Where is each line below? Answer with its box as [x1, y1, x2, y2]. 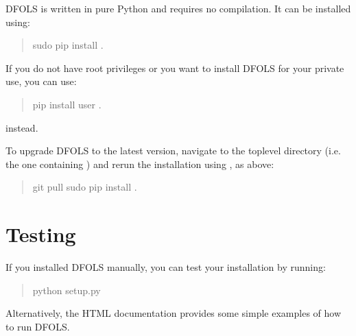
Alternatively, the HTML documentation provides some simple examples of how [5, 306, 342, 320]
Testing [5, 220, 76, 248]
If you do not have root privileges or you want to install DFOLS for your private [5, 60, 344, 75]
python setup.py [32, 283, 101, 297]
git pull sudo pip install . [32, 180, 137, 194]
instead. [5, 120, 38, 134]
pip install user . [32, 97, 102, 111]
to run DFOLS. [5, 319, 70, 333]
